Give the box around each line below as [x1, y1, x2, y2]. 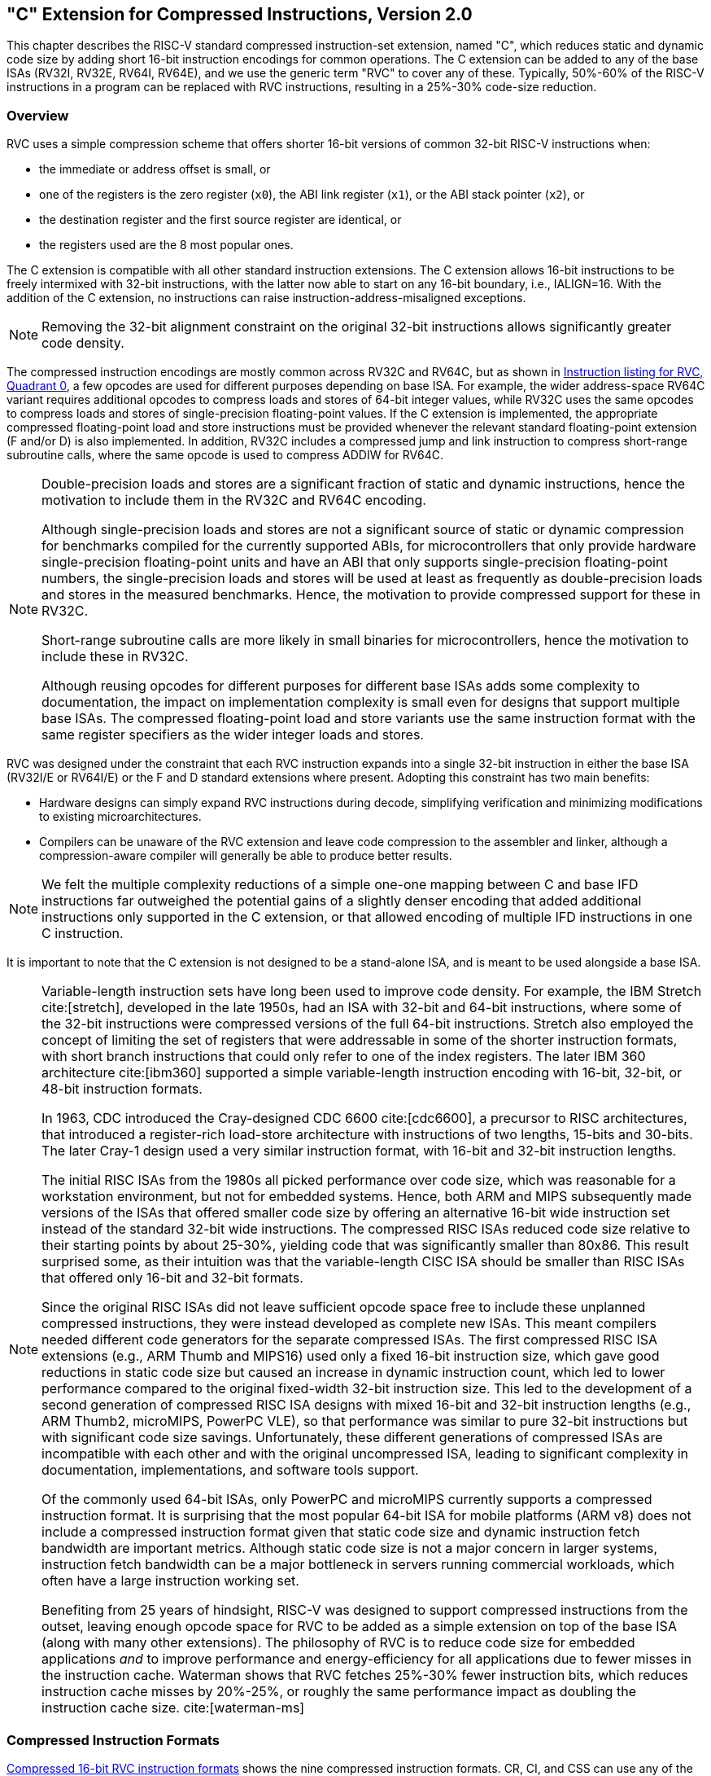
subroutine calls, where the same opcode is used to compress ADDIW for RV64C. [7, 448, 444, 463]
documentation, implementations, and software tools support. [41, 1462, 419, 1479]
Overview [7, 107, 69, 124]
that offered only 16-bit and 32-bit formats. [41, 1270, 303, 1287]
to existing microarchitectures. [39, 809, 202, 824]
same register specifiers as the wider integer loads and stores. [41, 726, 424, 743]
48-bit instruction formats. [41, 1081, 203, 1098]
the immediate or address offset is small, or [39, 162, 271, 177]
